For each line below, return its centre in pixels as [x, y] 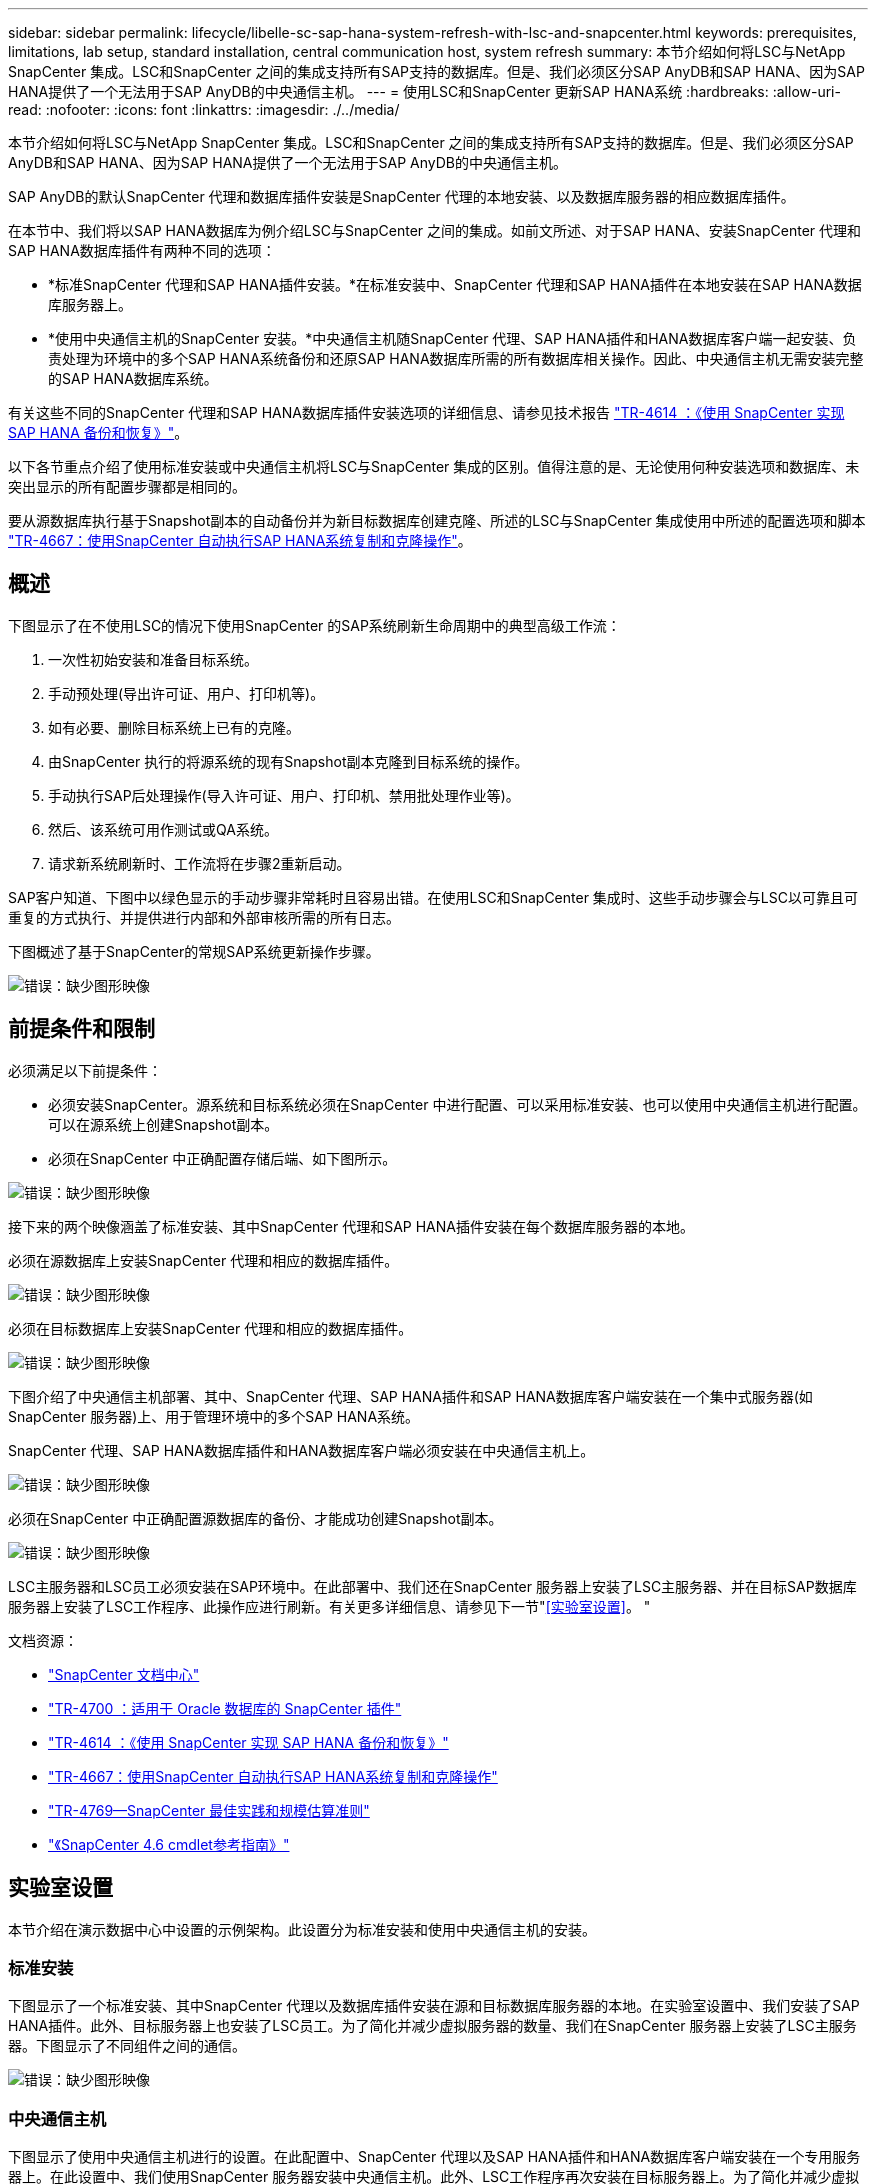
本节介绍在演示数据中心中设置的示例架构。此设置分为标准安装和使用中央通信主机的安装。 [302, 1929]
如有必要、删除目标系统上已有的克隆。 [174, 727]
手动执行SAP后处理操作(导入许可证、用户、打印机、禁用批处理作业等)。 [284, 795]
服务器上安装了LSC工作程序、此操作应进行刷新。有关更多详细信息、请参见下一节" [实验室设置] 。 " [329, 1606]
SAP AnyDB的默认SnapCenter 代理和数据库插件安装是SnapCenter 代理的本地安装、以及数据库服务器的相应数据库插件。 [401, 196]
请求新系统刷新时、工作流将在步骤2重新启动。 [199, 863]
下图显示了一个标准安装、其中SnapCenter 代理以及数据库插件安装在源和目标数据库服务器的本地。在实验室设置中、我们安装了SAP [434, 2006]
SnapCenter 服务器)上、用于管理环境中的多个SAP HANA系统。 [214, 1416]
